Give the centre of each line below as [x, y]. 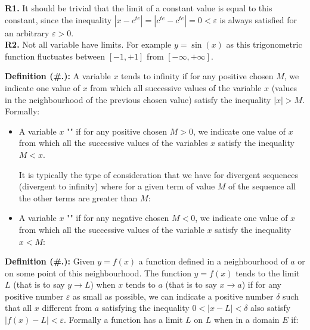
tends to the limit [268, 273]
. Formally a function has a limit [123, 320]
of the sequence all [262, 186]
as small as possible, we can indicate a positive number [173, 296]
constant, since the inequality [58, 19]
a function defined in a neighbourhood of [213, 261]
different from [67, 308]
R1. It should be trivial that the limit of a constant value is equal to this [139, 8]
